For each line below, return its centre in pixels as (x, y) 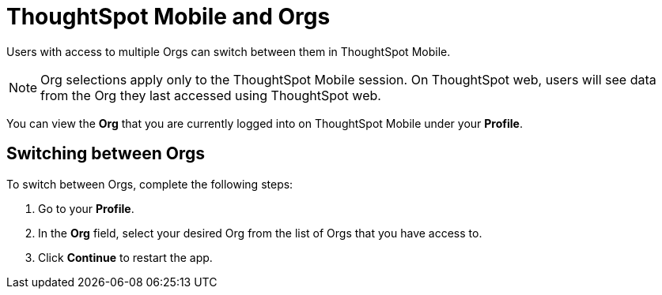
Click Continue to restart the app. (125, 257)
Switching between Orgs (106, 154)
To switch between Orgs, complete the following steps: (150, 184)
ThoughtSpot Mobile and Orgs (168, 17)
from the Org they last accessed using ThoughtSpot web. (211, 95)
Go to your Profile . (86, 208)
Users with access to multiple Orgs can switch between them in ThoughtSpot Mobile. (229, 51)
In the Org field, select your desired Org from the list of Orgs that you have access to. (260, 233)
